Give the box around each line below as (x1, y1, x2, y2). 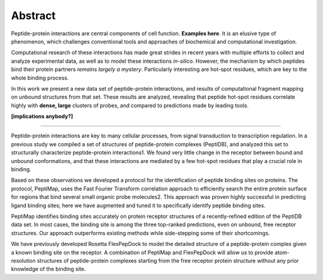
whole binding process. (11, 74, 69, 81)
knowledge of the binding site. (11, 266, 86, 273)
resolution (11, 257, 36, 264)
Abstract (11, 9, 56, 22)
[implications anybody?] (11, 113, 74, 120)
